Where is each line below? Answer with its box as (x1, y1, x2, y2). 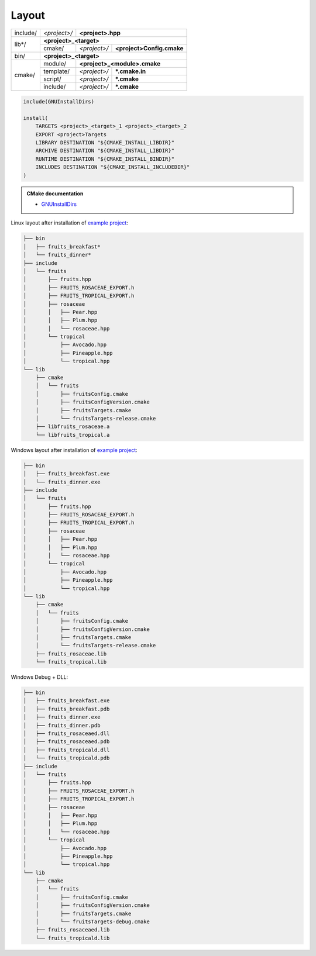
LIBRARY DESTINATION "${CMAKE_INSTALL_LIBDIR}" (35, 139, 175, 146)
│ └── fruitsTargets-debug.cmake (35, 919, 150, 925)
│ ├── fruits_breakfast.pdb (23, 705, 110, 712)
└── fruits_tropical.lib (35, 658, 107, 665)
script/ (43, 75, 61, 83)
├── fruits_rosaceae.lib (35, 650, 107, 657)
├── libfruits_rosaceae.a (35, 423, 110, 430)
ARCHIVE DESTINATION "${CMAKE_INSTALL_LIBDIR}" (35, 147, 175, 154)
